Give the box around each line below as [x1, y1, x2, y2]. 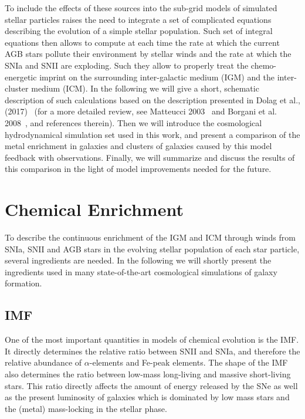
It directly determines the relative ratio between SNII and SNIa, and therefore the [5, 344, 300, 357]
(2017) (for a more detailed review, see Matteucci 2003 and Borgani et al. [5, 105, 277, 117]
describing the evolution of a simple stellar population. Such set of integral [5, 25, 273, 37]
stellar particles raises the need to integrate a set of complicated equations [5, 13, 272, 25]
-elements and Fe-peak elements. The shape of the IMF [89, 356, 288, 369]
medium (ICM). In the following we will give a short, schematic [31, 82, 259, 94]
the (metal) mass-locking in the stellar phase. [5, 402, 167, 414]
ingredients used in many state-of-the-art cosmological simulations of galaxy [5, 265, 277, 278]
